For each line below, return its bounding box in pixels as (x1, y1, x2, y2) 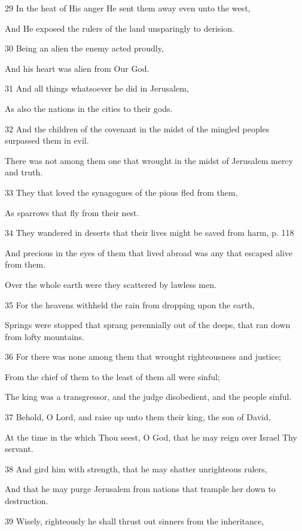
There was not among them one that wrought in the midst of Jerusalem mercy (5, 154, 293, 166)
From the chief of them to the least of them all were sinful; (5, 370, 220, 383)
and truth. (5, 166, 43, 178)
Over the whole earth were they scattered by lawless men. (5, 278, 216, 290)
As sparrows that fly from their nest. (5, 206, 139, 219)
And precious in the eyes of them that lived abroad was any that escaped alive (5, 246, 293, 259)
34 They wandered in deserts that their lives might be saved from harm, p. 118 (5, 226, 294, 239)
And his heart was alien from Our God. (5, 62, 150, 74)
